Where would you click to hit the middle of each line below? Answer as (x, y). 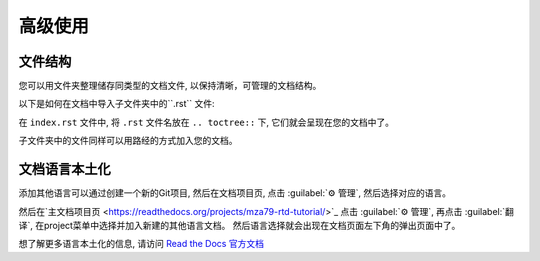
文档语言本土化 (64, 169)
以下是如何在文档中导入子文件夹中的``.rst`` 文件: (116, 104)
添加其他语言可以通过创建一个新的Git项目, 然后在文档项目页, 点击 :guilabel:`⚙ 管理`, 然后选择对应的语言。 (235, 193)
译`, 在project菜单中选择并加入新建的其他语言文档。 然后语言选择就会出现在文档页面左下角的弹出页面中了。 (239, 225)
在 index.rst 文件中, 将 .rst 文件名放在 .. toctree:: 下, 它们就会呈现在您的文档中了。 (206, 122)
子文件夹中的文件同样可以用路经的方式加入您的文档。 (128, 141)
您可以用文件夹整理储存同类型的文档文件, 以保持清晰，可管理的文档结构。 (170, 86)
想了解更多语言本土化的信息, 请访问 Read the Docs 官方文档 (141, 244)
